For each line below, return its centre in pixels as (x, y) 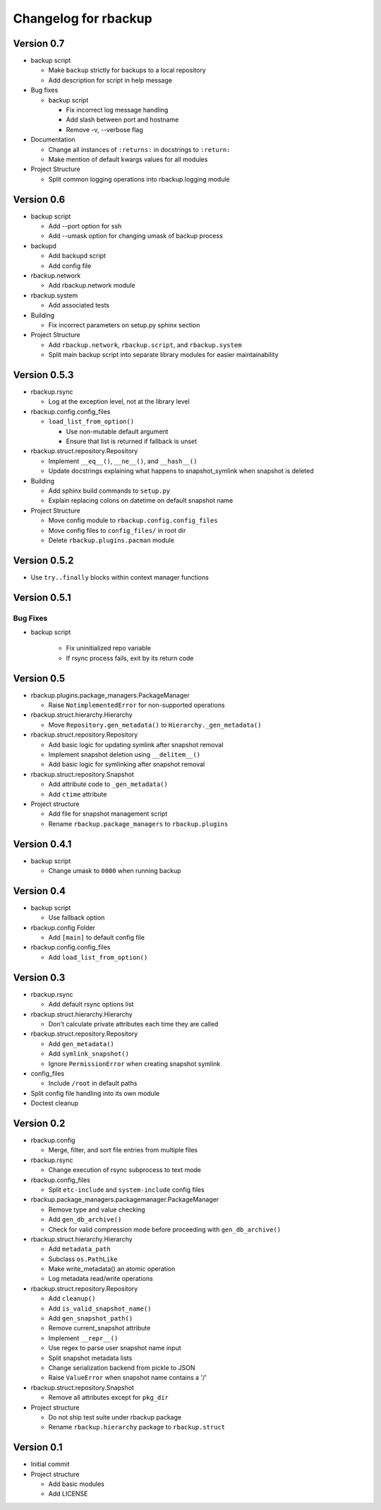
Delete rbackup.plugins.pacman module (111, 540)
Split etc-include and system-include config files (126, 1189)
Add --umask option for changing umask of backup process (136, 236)
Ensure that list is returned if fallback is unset (132, 441)
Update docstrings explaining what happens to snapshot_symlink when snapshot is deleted (181, 471)
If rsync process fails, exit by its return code (130, 658)
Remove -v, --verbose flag (105, 129)
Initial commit (50, 1464)
